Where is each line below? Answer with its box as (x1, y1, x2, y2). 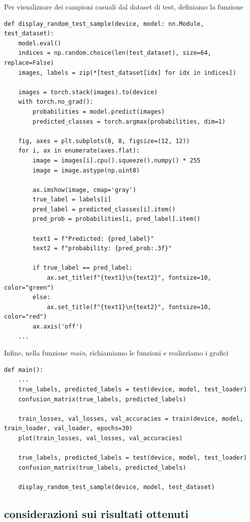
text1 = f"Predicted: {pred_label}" (32, 235, 154, 242)
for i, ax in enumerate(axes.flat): (18, 147, 140, 155)
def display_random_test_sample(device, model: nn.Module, (4, 20, 204, 27)
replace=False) (4, 59, 54, 66)
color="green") (4, 284, 54, 291)
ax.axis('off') (32, 323, 83, 330)
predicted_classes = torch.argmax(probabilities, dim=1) (32, 118, 226, 125)
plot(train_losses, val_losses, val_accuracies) (18, 434, 183, 442)
